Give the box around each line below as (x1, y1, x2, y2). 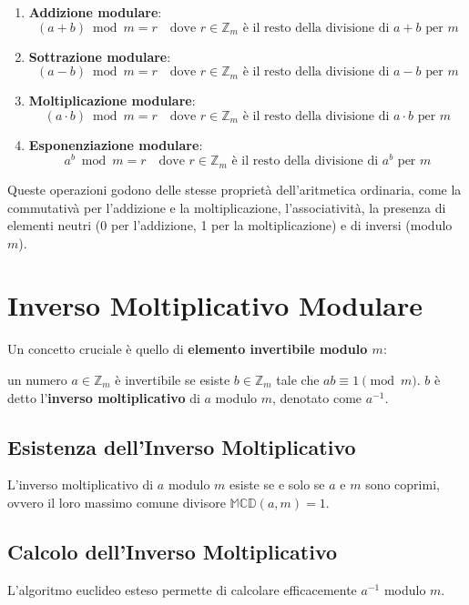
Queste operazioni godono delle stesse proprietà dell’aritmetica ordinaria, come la (7, 179, 462, 198)
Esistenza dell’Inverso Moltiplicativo (7, 432, 356, 460)
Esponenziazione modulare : (28, 135, 203, 154)
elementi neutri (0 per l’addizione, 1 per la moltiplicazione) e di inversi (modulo (7, 216, 453, 235)
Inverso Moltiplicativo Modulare (7, 287, 423, 324)
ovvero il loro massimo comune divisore (7, 492, 226, 511)
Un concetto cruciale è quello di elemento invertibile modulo (7, 339, 368, 358)
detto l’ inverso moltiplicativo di (7, 388, 200, 407)
